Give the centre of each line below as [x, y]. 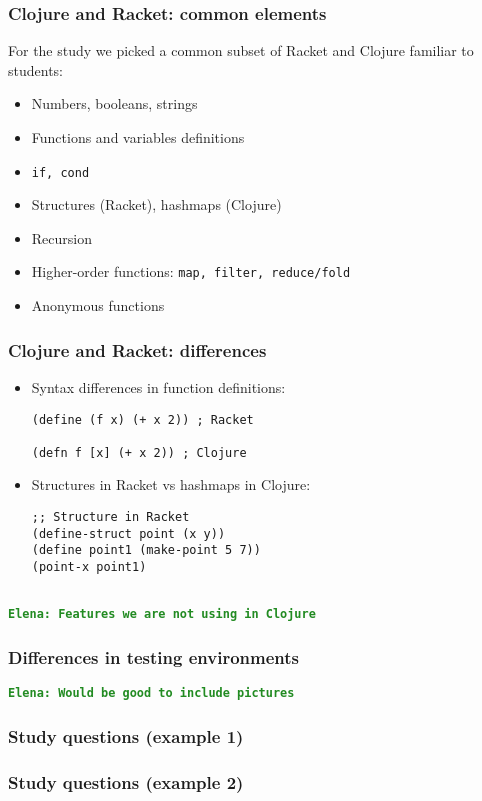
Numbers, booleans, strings [114, 103]
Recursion [61, 237]
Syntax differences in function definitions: [158, 386]
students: [35, 69]
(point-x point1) [89, 567]
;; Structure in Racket [110, 517]
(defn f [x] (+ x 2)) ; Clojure [139, 452]
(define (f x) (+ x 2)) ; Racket [142, 419]
